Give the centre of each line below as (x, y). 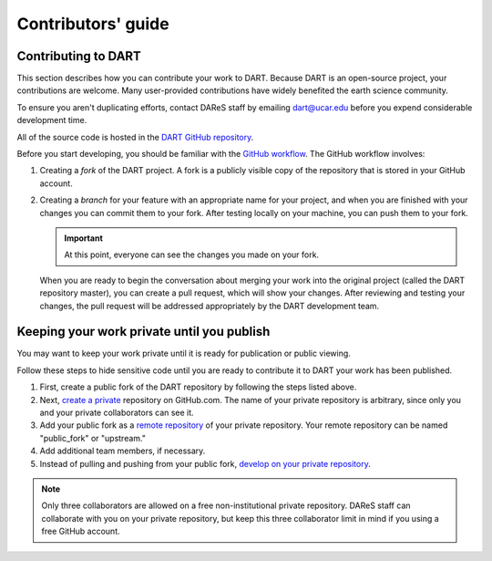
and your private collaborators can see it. (117, 412)
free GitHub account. (81, 531)
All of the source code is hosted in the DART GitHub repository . (135, 137)
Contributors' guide (93, 24)
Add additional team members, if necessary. (123, 451)
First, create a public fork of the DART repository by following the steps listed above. (198, 387)
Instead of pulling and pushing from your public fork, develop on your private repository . (205, 463)
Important (84, 238)
